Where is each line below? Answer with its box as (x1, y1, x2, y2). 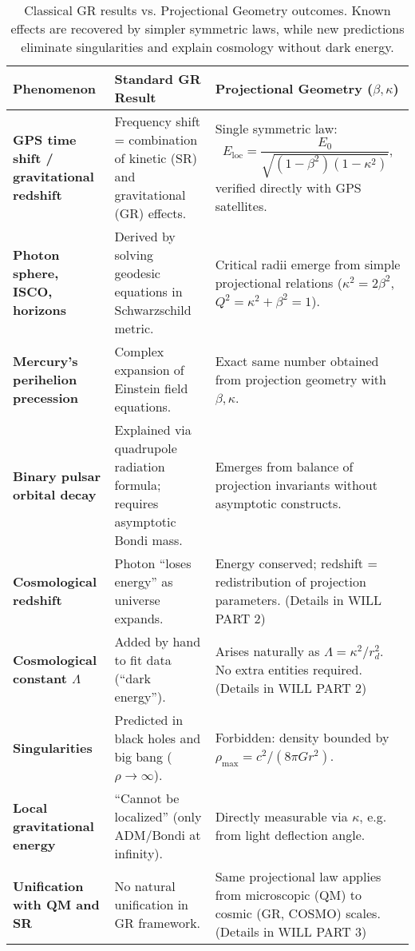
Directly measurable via (215, 807, 348, 826)
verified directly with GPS (215, 177, 362, 197)
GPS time (13, 130, 77, 149)
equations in (114, 282, 183, 300)
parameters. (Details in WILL (215, 591, 382, 609)
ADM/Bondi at (114, 826, 201, 844)
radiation (114, 457, 165, 475)
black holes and (114, 729, 201, 747)
